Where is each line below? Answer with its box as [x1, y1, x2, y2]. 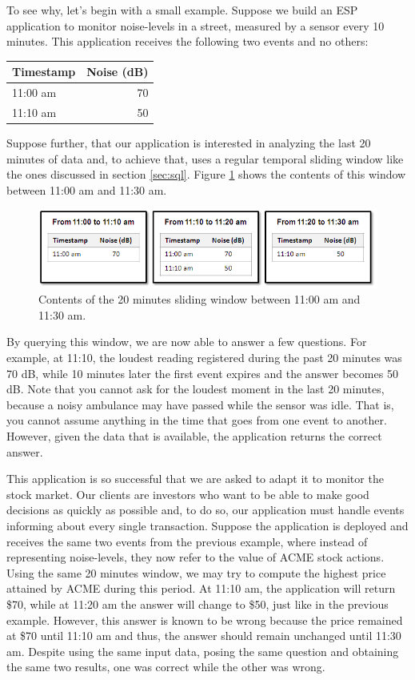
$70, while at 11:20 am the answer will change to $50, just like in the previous [6, 595, 389, 612]
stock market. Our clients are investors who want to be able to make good [6, 485, 369, 502]
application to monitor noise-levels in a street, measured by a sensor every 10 [6, 17, 385, 34]
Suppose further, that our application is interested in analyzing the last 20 [6, 135, 371, 151]
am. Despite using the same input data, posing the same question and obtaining [6, 642, 399, 659]
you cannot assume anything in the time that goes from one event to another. [6, 412, 387, 429]
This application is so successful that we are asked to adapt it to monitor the [6, 470, 384, 487]
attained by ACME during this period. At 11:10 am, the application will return [6, 580, 396, 597]
